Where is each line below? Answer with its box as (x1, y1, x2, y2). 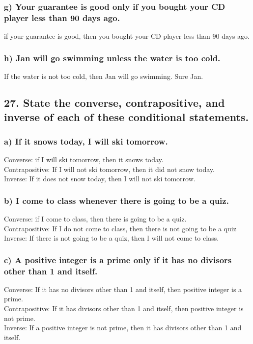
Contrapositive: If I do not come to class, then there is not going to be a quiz (4, 223, 236, 233)
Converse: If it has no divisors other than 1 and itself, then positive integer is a (4, 284, 242, 294)
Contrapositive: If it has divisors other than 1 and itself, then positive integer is (4, 303, 244, 314)
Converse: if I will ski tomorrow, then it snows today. (4, 154, 164, 164)
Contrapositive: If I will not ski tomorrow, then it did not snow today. (4, 164, 215, 174)
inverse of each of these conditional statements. (4, 109, 249, 124)
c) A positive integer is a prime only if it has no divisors (4, 253, 232, 266)
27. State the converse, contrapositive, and (4, 95, 225, 110)
